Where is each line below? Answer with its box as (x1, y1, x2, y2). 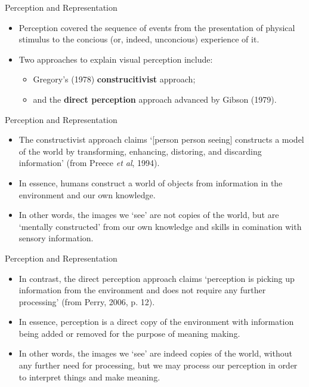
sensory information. (18, 232, 94, 244)
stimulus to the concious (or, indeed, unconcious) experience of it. (18, 33, 259, 45)
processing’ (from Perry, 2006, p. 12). (18, 295, 155, 308)
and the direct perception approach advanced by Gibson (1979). (33, 93, 277, 105)
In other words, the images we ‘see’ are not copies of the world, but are (18, 208, 279, 221)
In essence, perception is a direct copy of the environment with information (18, 315, 294, 328)
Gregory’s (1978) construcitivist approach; (33, 73, 196, 85)
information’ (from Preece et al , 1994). (18, 156, 160, 169)
